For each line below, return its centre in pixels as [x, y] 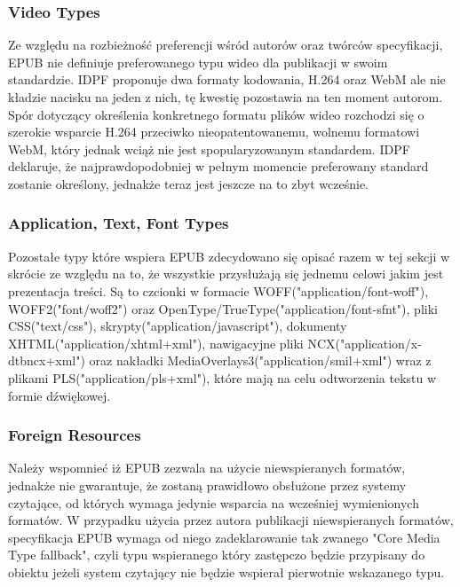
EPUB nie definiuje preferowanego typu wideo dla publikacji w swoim [198, 62]
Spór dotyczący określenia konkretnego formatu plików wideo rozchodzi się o [216, 114]
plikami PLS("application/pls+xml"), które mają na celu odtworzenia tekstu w [222, 377]
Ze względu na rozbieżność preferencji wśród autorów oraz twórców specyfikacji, [226, 45]
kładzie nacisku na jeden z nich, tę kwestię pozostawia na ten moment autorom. [226, 97]
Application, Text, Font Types [119, 223]
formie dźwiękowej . [59, 395]
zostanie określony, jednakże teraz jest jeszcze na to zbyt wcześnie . [188, 183]
